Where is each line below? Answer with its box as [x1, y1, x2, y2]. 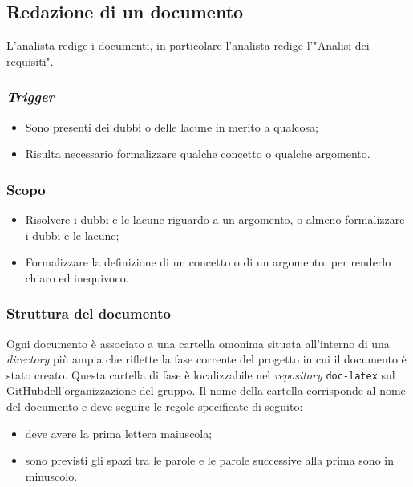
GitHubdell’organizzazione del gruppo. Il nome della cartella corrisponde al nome [6, 382, 406, 399]
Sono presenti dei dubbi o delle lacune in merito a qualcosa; [25, 118, 318, 135]
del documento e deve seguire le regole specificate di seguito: [6, 398, 303, 415]
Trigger [6, 87, 55, 107]
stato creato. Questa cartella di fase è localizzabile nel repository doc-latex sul [6, 366, 395, 383]
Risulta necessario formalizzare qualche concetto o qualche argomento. [25, 145, 370, 162]
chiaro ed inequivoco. [25, 269, 129, 286]
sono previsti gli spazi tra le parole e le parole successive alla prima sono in [25, 452, 394, 469]
